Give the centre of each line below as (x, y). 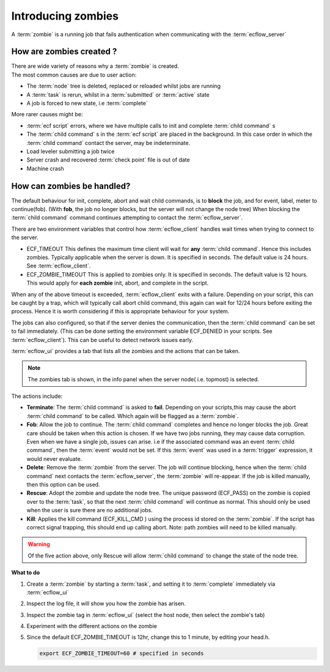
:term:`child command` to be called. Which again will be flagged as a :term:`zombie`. (133, 416)
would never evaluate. (54, 458)
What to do (26, 573)
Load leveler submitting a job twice (71, 151)
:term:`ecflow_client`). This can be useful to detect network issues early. (102, 340)
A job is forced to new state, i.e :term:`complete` (87, 103)
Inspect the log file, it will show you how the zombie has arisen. (106, 603)
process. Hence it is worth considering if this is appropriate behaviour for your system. (120, 312)
